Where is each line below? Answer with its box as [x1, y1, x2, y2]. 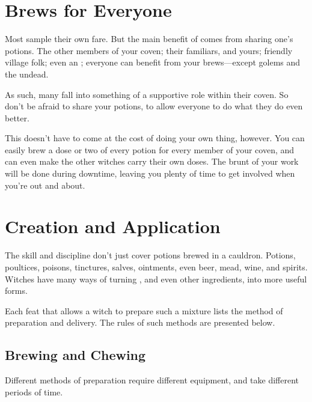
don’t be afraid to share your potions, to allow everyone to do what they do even [5, 100, 303, 112]
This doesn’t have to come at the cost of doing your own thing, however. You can [5, 132, 305, 144]
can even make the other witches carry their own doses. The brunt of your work [5, 155, 299, 168]
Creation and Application [5, 214, 221, 239]
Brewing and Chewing [5, 346, 146, 364]
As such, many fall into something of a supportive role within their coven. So [5, 88, 289, 100]
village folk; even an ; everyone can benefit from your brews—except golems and [5, 56, 301, 69]
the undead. [5, 67, 49, 80]
